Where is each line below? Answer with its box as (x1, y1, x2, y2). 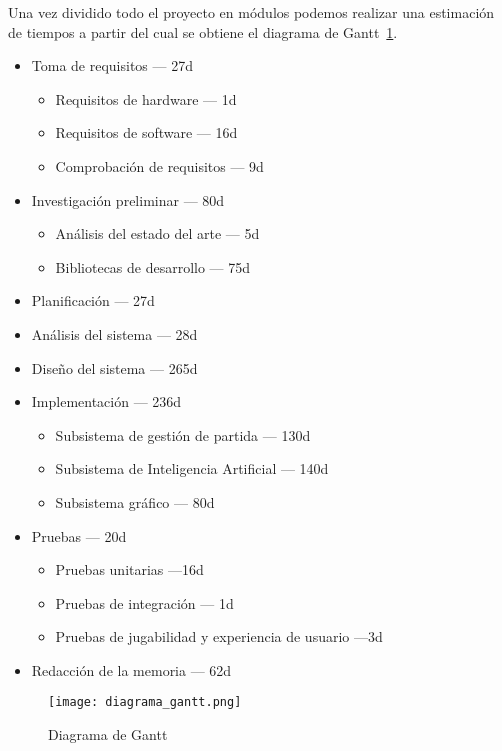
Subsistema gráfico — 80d (55, 491, 215, 512)
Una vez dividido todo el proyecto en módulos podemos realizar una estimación (8, 2, 495, 22)
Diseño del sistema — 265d (31, 357, 198, 378)
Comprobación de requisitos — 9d (55, 155, 264, 176)
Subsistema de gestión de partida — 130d (55, 424, 311, 445)
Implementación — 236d (31, 391, 182, 412)
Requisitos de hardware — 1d (55, 88, 237, 109)
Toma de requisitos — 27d (31, 55, 193, 76)
